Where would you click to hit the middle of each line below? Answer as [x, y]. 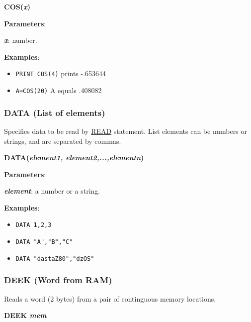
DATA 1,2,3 [34, 225]
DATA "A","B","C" [44, 242]
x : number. [21, 40]
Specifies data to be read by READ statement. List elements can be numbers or [125, 131]
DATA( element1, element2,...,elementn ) [74, 158]
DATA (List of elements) [55, 112]
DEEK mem [25, 315]
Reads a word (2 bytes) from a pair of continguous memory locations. [110, 298]
